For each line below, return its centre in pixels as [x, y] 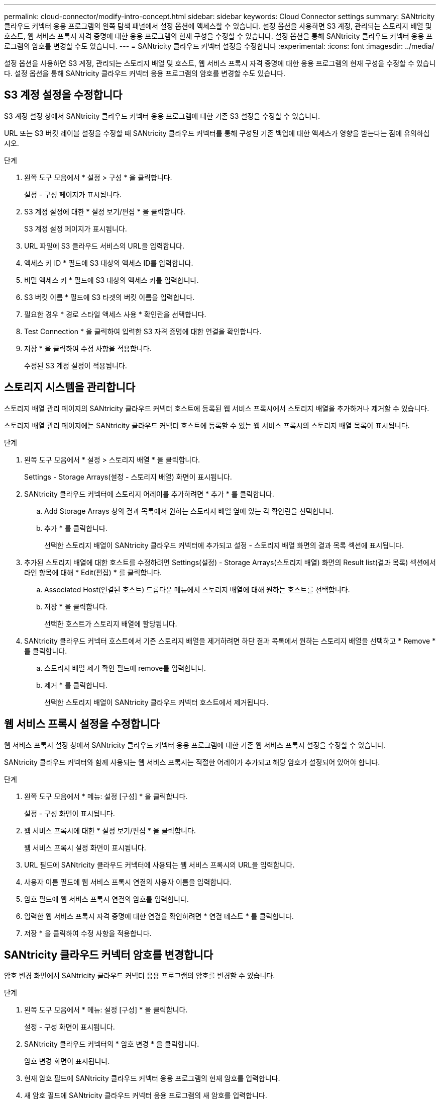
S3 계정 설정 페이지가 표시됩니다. [76, 228]
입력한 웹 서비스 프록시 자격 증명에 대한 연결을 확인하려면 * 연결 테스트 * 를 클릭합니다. [159, 916]
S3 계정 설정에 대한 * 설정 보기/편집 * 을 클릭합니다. [105, 211]
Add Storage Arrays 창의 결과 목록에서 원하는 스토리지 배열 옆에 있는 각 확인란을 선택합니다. [189, 511]
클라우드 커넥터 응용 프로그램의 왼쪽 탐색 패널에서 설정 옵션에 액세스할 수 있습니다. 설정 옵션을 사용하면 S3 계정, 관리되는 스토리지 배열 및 [218, 26]
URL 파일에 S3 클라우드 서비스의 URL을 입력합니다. [104, 246]
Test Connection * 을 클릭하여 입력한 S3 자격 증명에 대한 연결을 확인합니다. [143, 331]
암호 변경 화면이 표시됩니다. [67, 1061]
